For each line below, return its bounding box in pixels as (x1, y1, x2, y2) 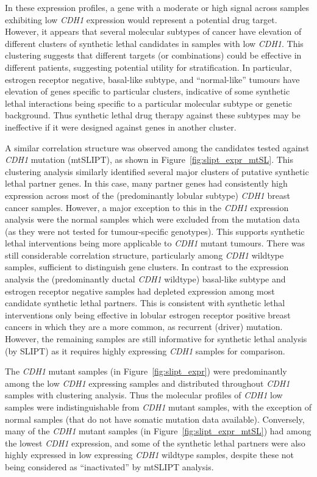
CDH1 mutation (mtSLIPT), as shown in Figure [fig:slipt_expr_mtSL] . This (5, 153, 293, 166)
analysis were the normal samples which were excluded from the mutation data (5, 213, 300, 226)
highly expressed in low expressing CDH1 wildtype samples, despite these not (5, 448, 294, 461)
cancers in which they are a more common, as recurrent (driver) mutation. (5, 320, 283, 333)
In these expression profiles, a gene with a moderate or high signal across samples (5, 1, 309, 13)
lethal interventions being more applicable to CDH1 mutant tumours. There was (5, 237, 305, 249)
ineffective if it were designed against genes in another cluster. (5, 120, 237, 133)
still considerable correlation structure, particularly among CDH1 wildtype (5, 248, 284, 261)
